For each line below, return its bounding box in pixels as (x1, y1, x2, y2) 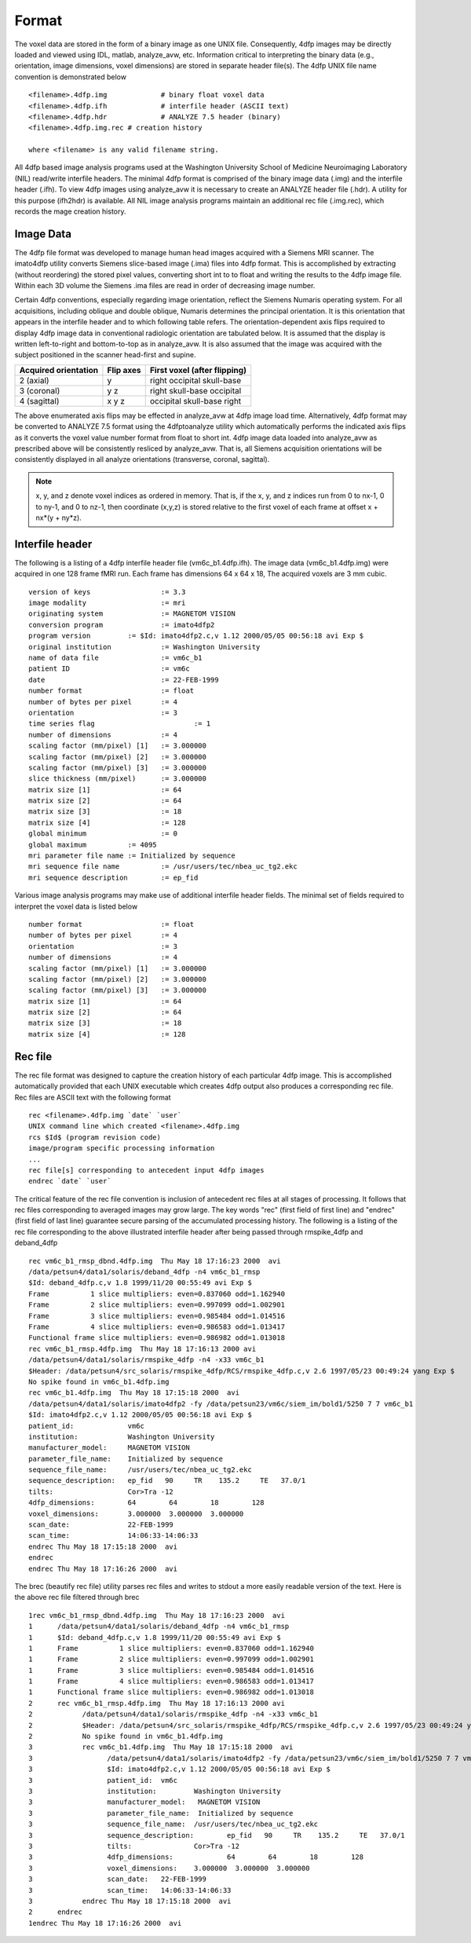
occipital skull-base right (149, 395, 242, 406)
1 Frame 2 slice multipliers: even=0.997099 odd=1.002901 (28, 1655, 314, 1664)
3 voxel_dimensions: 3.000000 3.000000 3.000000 (28, 1864, 310, 1872)
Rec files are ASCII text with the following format (14, 1092, 172, 1102)
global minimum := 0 (28, 829, 178, 838)
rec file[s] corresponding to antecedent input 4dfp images (28, 1165, 265, 1174)
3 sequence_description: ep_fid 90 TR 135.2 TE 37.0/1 (28, 1831, 406, 1839)
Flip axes (107, 364, 141, 375)
